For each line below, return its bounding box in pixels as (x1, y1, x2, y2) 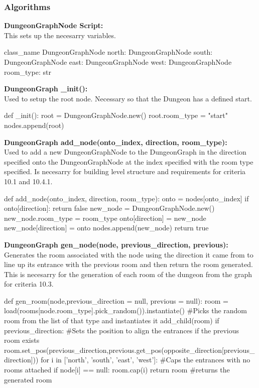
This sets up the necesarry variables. (4, 30, 116, 40)
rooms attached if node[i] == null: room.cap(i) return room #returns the (4, 364, 230, 375)
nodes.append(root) (4, 119, 64, 130)
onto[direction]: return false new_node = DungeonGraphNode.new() (4, 203, 215, 213)
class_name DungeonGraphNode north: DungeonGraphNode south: (4, 47, 213, 57)
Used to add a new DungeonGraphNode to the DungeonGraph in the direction (4, 147, 246, 157)
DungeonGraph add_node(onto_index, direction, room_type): (4, 137, 227, 147)
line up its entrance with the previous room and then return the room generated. (4, 259, 253, 270)
